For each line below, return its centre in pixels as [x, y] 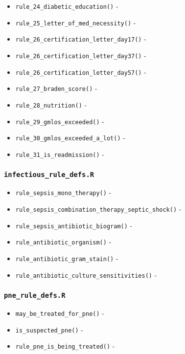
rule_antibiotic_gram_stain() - [67, 258]
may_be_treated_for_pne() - [60, 313]
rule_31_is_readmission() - [60, 154]
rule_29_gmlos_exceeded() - [60, 121]
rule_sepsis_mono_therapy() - [63, 192]
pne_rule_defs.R [35, 296]
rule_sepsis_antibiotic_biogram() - [74, 225]
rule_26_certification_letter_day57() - [81, 72]
